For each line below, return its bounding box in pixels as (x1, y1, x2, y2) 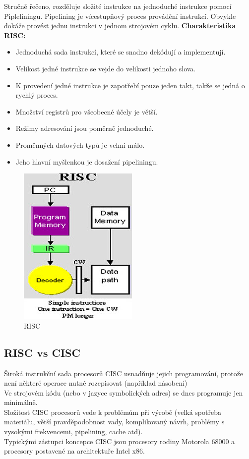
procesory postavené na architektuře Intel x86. (4, 446, 145, 456)
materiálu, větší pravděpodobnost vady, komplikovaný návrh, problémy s (4, 416, 225, 427)
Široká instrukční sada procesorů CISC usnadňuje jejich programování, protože (4, 368, 244, 378)
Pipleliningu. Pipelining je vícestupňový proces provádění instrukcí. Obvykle (4, 10, 236, 21)
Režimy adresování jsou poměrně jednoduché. (15, 123, 154, 133)
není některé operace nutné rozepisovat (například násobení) (4, 378, 187, 388)
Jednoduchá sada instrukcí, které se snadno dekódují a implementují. (15, 47, 226, 57)
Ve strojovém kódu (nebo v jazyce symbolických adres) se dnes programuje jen (4, 387, 243, 398)
